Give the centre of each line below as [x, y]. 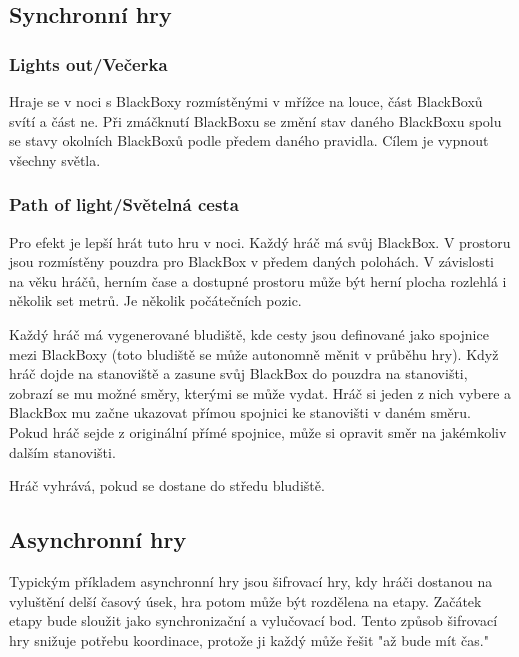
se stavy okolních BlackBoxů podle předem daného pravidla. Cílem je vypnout [249, 140]
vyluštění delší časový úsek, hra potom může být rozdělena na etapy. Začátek [245, 600]
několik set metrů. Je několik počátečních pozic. [155, 300]
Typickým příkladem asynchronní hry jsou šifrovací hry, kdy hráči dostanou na [251, 580]
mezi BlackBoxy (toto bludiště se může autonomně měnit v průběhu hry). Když [254, 353]
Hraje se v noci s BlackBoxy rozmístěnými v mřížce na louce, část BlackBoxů [246, 101]
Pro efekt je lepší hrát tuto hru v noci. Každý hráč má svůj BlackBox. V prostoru [260, 241]
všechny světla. [55, 159]
